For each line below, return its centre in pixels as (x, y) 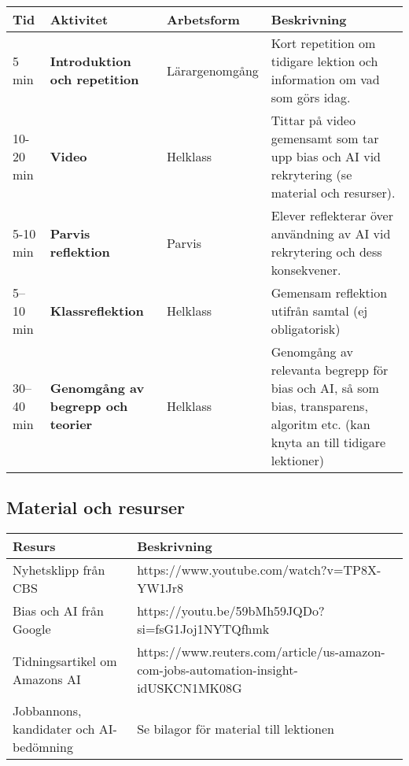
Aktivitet (79, 19)
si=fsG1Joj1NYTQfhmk (203, 629)
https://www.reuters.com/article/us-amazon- (261, 652)
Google (32, 629)
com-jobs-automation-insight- (217, 670)
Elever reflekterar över (332, 215)
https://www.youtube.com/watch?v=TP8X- (259, 570)
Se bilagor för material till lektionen (236, 729)
